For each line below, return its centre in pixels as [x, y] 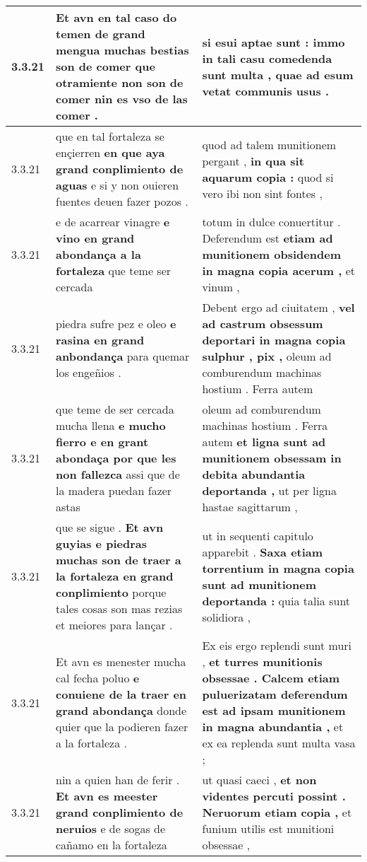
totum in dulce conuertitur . [271, 222]
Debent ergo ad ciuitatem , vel [278, 307]
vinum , [221, 287]
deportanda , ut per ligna [269, 490]
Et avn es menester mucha [121, 662]
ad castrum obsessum [263, 324]
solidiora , [226, 617]
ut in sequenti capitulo [258, 535]
